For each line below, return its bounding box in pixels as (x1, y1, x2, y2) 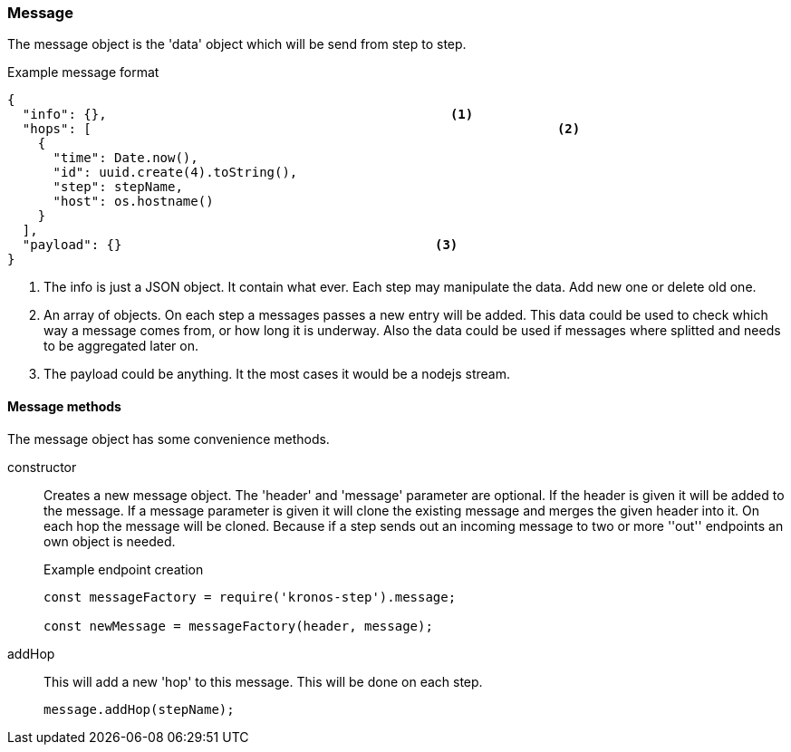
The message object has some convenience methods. (7, 430, 330, 447)
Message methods (7, 398, 121, 414)
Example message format (7, 64, 159, 81)
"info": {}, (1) (22, 107, 474, 122)
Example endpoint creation (43, 561, 204, 577)
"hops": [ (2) (22, 121, 581, 137)
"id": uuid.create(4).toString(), (53, 165, 298, 180)
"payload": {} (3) (22, 237, 458, 253)
